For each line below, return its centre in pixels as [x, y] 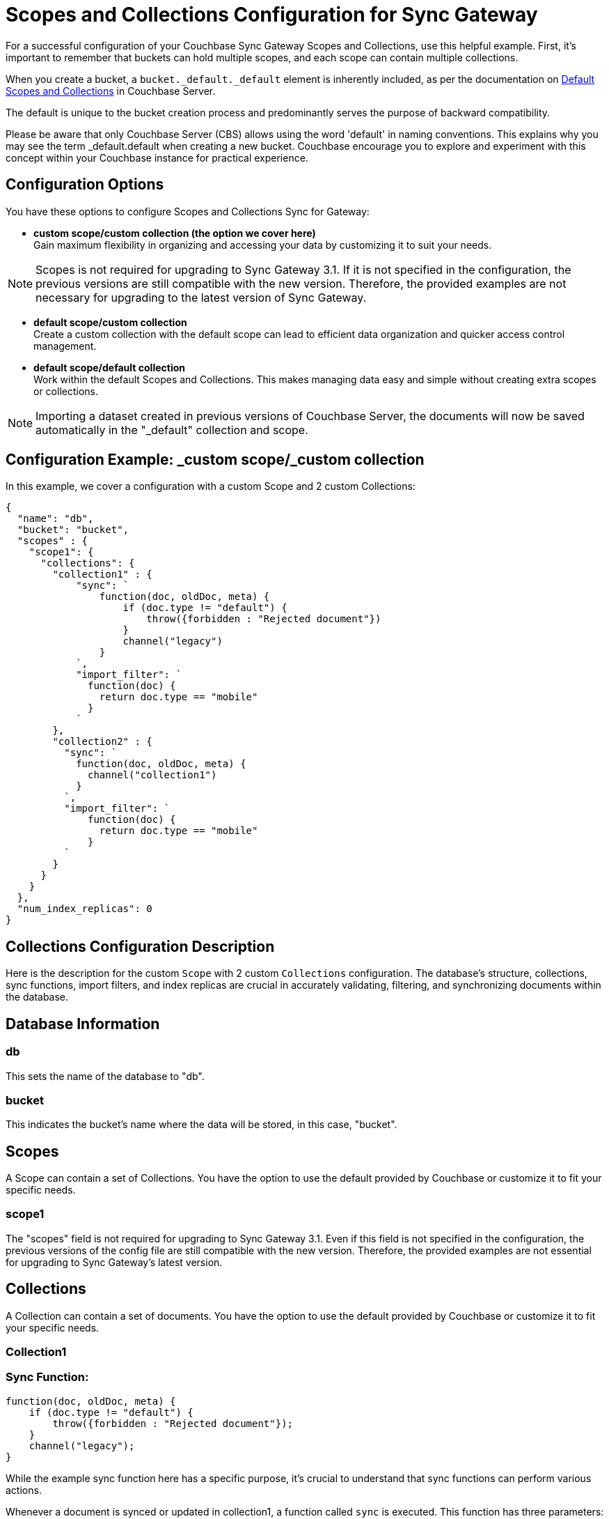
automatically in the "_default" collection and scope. [172, 430]
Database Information [83, 1024]
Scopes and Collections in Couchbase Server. [111, 91]
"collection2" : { [102, 742]
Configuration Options [85, 185]
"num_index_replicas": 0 [85, 909]
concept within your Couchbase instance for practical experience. [157, 157]
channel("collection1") [152, 775]
